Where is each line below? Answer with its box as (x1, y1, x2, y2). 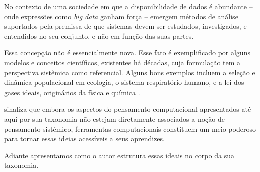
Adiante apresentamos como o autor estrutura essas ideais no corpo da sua (4, 150, 234, 160)
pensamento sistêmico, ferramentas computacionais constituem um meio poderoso (4, 123, 256, 134)
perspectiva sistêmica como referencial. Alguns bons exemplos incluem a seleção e (4, 67, 255, 77)
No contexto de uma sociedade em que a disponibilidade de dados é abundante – (4, 1, 253, 11)
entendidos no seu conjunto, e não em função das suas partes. (4, 30, 194, 41)
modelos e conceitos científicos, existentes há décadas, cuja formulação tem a (4, 57, 241, 67)
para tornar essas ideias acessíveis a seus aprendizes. (4, 133, 165, 144)
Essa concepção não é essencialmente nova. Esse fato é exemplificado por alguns (4, 47, 250, 58)
